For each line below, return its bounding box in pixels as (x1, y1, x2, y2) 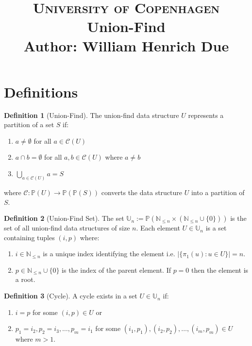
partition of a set (4, 119, 54, 130)
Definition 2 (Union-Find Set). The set (4, 213, 124, 223)
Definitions (4, 82, 78, 101)
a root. (15, 274, 35, 284)
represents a (188, 110, 224, 120)
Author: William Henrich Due (23, 35, 229, 55)
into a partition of (191, 187, 245, 197)
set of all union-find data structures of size (4, 223, 130, 233)
